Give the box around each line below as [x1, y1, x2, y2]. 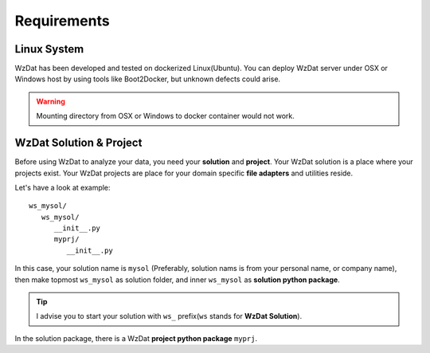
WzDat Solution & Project [14, 136, 143, 150]
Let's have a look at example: [14, 182, 111, 192]
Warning [36, 96, 65, 106]
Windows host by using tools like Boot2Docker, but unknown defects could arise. [14, 74, 281, 84]
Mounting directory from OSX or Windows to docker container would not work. [36, 112, 295, 121]
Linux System [14, 42, 84, 56]
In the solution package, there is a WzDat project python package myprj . [14, 333, 258, 343]
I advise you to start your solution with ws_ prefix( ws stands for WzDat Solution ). [36, 312, 303, 321]
